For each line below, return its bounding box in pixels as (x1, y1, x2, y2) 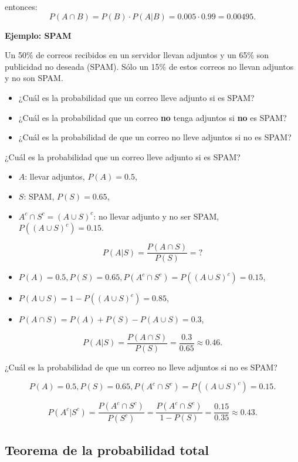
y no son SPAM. (5, 72, 63, 84)
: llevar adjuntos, (25, 170, 85, 183)
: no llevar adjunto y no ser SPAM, (93, 210, 219, 222)
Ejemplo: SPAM (5, 29, 72, 41)
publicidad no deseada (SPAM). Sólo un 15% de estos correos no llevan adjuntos (5, 60, 294, 72)
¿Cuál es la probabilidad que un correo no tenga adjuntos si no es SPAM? (18, 111, 287, 123)
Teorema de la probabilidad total (5, 440, 209, 458)
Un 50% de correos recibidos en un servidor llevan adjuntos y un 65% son (5, 49, 269, 61)
